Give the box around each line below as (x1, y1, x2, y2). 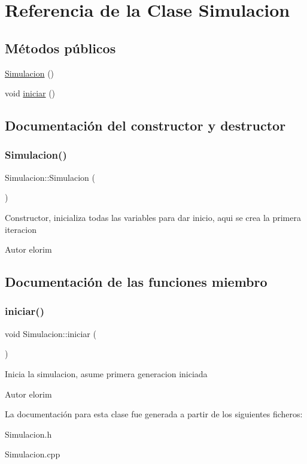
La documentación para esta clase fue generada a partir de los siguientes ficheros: (5, 408, 303, 420)
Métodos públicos (5, 38, 116, 57)
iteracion (5, 223, 37, 235)
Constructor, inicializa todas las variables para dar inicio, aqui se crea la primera (5, 211, 301, 223)
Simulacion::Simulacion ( (5, 171, 95, 183)
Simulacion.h (5, 427, 52, 440)
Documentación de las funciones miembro (5, 272, 268, 291)
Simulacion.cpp (5, 448, 60, 460)
